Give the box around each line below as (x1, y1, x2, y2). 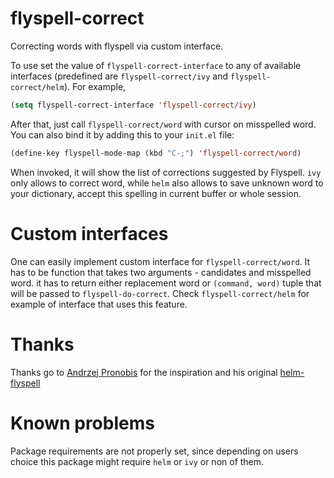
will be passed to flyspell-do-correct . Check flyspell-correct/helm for (10, 287, 310, 299)
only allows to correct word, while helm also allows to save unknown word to (10, 177, 324, 189)
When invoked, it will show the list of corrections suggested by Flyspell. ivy (10, 166, 322, 178)
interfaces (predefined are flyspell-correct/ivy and (10, 70, 229, 82)
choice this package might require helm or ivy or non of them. (10, 455, 265, 467)
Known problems (10, 412, 155, 434)
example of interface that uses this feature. (10, 298, 188, 310)
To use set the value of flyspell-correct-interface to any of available (10, 59, 302, 71)
